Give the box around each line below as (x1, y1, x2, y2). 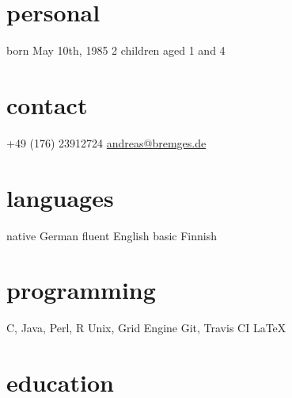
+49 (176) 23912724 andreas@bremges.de (6, 134, 207, 151)
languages (6, 181, 114, 213)
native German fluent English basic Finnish (6, 227, 218, 243)
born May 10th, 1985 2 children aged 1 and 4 (6, 42, 226, 59)
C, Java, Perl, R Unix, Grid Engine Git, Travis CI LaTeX (6, 320, 286, 336)
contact (6, 88, 88, 121)
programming (6, 274, 156, 306)
